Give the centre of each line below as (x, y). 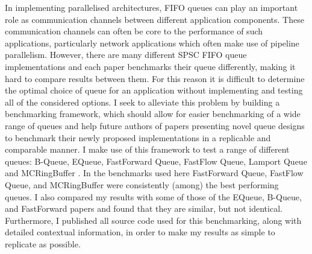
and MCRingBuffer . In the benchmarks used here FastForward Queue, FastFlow (154, 173)
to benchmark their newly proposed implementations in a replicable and (138, 137)
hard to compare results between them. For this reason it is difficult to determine (155, 78)
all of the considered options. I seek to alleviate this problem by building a (142, 102)
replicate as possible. (43, 243)
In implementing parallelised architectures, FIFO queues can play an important (151, 7)
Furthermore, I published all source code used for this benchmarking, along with (153, 220)
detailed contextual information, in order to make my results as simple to (140, 232)
